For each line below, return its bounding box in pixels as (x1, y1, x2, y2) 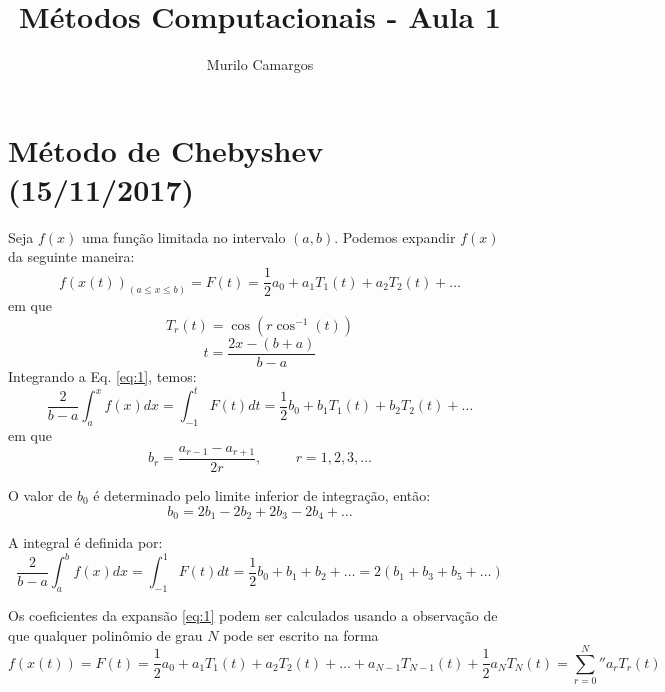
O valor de (8, 484, 73, 505)
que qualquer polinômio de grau (8, 624, 203, 645)
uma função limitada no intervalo (81, 226, 286, 247)
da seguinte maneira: (8, 246, 135, 267)
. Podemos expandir (334, 226, 456, 247)
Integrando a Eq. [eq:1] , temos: (8, 366, 197, 387)
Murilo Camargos (206, 54, 314, 75)
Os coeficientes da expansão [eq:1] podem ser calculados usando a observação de (8, 604, 498, 625)
